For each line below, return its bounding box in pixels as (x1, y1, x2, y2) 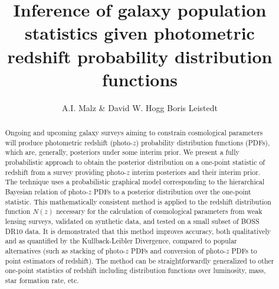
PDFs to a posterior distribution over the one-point (93, 187, 251, 197)
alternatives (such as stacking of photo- (5, 245, 126, 255)
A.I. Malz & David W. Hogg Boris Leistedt (61, 101, 218, 113)
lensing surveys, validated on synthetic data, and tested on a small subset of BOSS (5, 216, 260, 226)
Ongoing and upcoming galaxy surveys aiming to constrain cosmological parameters (5, 128, 263, 138)
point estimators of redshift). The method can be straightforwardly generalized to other (5, 255, 274, 265)
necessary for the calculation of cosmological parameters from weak (56, 206, 262, 216)
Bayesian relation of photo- (5, 187, 88, 197)
